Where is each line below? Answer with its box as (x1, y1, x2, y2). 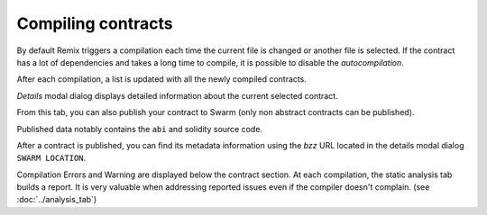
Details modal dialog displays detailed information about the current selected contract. (16, 90, 338, 101)
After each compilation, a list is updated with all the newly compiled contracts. (16, 74, 307, 85)
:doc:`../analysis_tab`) (16, 194, 97, 205)
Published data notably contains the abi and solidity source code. (16, 123, 263, 134)
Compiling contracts (16, 13, 173, 33)
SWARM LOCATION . (16, 153, 87, 164)
